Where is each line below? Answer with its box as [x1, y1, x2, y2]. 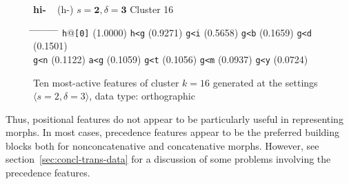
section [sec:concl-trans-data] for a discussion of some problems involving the [6, 152, 331, 166]
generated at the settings [212, 75, 318, 89]
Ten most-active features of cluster [33, 75, 179, 89]
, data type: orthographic [89, 89, 195, 103]
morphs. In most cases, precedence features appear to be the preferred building [6, 125, 340, 139]
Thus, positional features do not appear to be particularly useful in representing [6, 111, 343, 126]
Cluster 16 [130, 2, 174, 16]
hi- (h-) [33, 2, 74, 16]
